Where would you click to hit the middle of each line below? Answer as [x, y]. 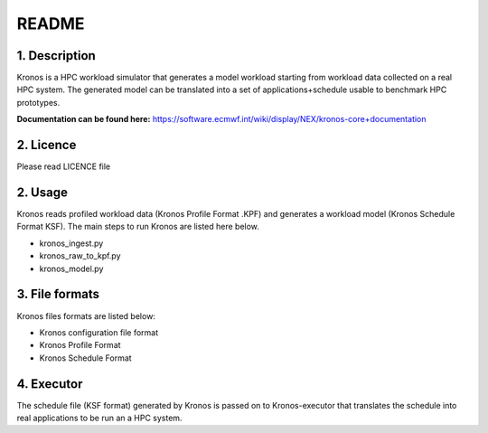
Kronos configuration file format [99, 332]
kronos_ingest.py [71, 243]
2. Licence [47, 145]
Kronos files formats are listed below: [86, 315]
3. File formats [58, 294]
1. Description [56, 56]
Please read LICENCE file [64, 166]
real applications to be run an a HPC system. [99, 418]
